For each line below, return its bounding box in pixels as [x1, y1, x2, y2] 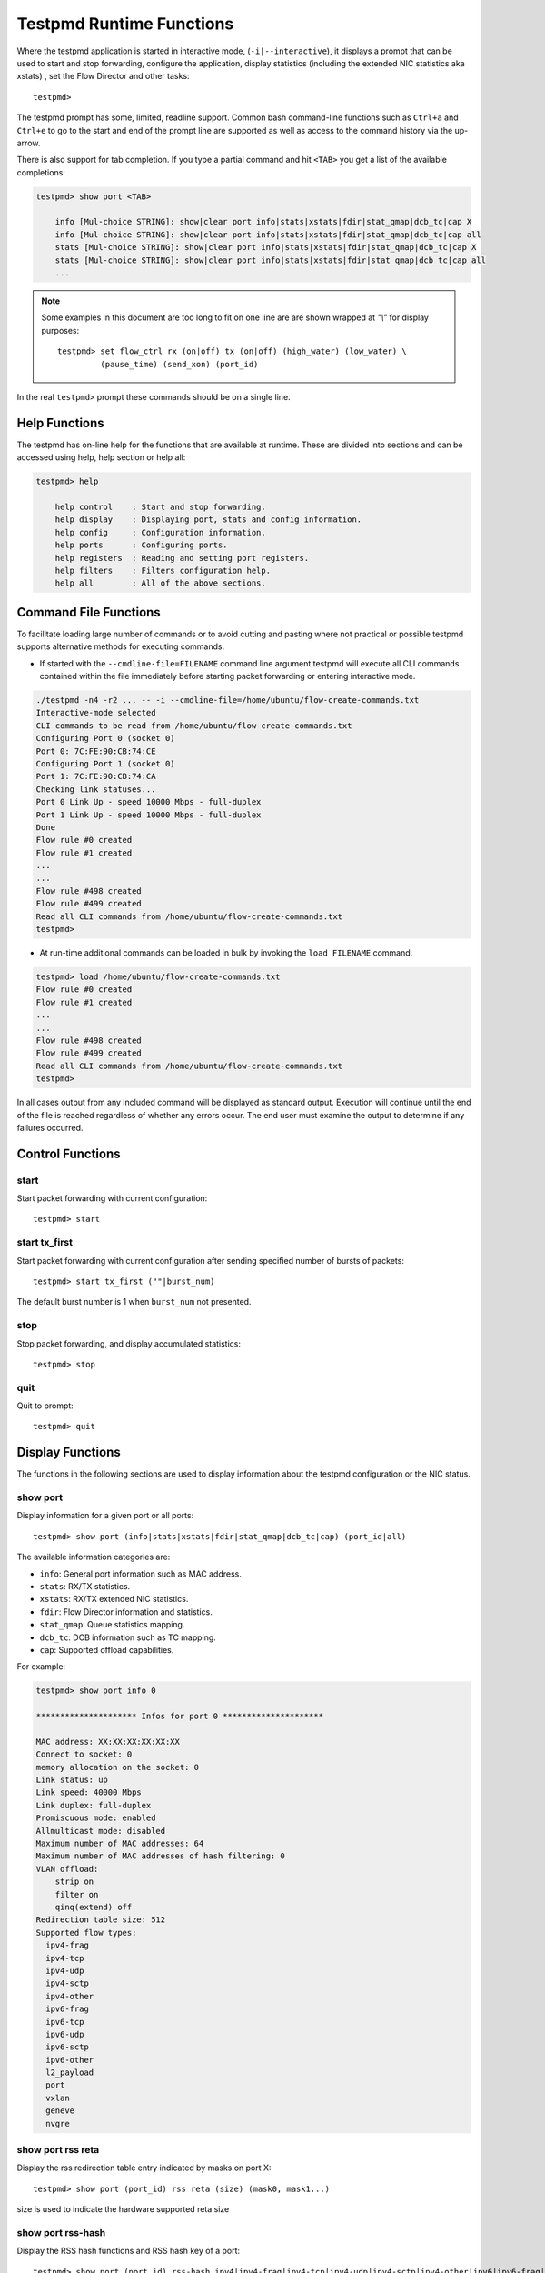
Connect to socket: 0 [35, 1749, 133, 1759]
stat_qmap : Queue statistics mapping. [39, 1619, 185, 1630]
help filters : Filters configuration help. [54, 565, 272, 576]
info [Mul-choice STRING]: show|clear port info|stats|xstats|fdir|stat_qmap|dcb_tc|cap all [54, 229, 481, 240]
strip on [54, 1877, 94, 1887]
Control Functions [16, 1146, 121, 1161]
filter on [54, 1889, 99, 1899]
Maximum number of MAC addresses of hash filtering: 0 [35, 1851, 285, 1861]
